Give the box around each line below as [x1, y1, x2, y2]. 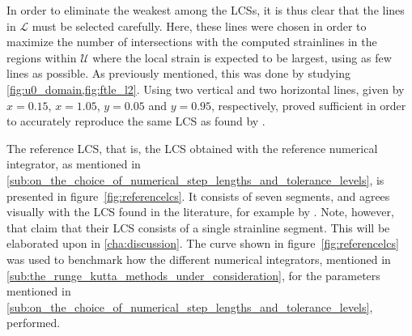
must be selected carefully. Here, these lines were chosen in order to [32, 17, 367, 34]
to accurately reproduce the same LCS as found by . [6, 113, 265, 130]
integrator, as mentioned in [6, 155, 141, 172]
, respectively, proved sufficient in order [211, 96, 406, 113]
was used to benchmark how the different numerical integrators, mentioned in [6, 250, 391, 267]
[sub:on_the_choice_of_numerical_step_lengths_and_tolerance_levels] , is [6, 171, 384, 188]
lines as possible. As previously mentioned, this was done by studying [6, 65, 351, 82]
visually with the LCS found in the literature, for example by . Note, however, [6, 203, 394, 220]
